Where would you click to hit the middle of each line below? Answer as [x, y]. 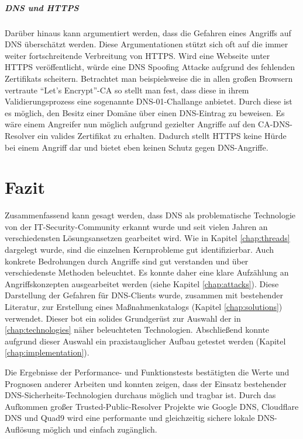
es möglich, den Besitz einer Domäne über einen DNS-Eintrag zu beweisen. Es [145, 112]
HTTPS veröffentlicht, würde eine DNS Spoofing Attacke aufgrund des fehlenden [150, 67]
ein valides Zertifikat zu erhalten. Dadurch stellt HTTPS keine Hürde [162, 135]
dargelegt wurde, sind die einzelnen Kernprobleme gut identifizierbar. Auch [140, 249]
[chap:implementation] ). [47, 352]
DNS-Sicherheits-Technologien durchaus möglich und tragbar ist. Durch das [140, 395]
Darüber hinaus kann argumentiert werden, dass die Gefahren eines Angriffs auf [148, 32]
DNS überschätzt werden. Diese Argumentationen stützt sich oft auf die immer [147, 44]
